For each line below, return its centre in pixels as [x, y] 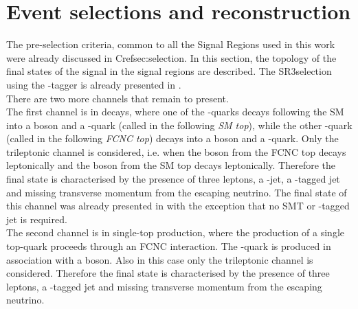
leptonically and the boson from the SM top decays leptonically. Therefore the [171, 165]
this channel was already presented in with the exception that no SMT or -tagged [178, 206]
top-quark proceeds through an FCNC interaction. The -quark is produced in [169, 246]
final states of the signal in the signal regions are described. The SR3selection [169, 71]
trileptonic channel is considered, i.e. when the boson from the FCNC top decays [176, 151]
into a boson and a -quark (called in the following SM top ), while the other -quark [179, 125]
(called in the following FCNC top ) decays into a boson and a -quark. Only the [172, 138]
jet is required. [37, 219]
